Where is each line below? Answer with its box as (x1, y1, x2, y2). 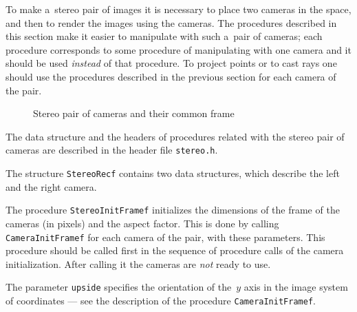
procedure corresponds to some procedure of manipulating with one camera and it (6, 42, 351, 56)
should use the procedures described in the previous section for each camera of (6, 69, 336, 83)
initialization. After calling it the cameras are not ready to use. (6, 256, 271, 271)
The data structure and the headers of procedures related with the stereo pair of (6, 129, 345, 143)
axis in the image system (244, 280, 348, 294)
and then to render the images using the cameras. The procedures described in (6, 15, 337, 30)
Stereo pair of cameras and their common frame (33, 106, 235, 121)
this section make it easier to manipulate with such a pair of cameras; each (6, 29, 323, 43)
